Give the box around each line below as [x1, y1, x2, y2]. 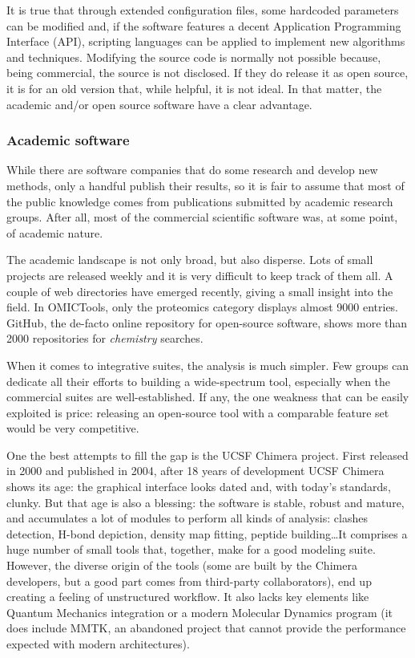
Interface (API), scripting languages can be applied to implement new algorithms [6, 33, 405, 50]
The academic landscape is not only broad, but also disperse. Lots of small [6, 251, 373, 268]
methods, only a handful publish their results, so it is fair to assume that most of [6, 177, 405, 193]
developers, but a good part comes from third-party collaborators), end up [6, 572, 372, 589]
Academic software [6, 130, 130, 150]
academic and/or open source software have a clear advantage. [6, 95, 312, 112]
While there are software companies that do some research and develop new [6, 161, 378, 178]
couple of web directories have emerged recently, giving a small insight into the [6, 282, 393, 299]
